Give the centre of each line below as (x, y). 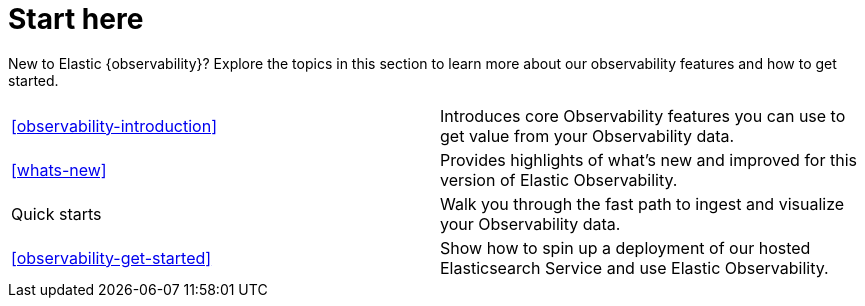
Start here (76, 19)
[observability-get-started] (111, 257)
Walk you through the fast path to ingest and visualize (642, 203)
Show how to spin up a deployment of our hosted (625, 247)
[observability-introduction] (114, 125)
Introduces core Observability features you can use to (643, 115)
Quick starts (56, 213)
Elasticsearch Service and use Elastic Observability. (634, 267)
